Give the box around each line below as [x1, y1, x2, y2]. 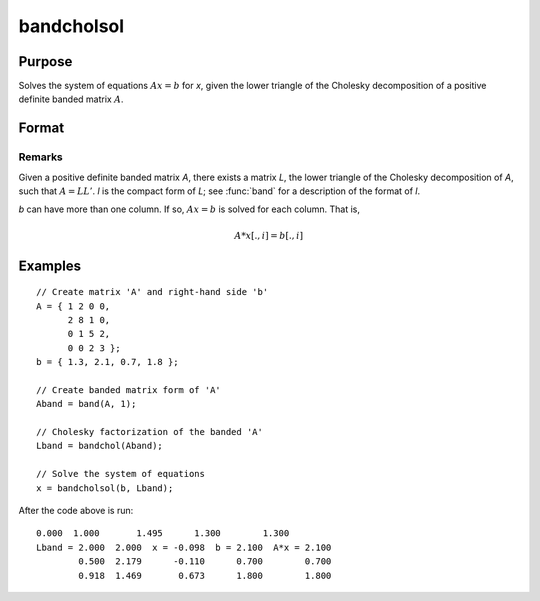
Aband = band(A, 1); [36, 398, 137, 410]
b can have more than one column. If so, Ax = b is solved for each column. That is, [18, 203, 360, 215]
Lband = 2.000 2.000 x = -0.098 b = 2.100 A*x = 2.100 [36, 541, 332, 553]
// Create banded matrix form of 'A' [36, 384, 222, 395]
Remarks [18, 150, 64, 164]
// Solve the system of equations [36, 468, 205, 480]
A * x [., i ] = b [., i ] [234, 230, 304, 241]
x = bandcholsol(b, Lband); [36, 482, 174, 494]
